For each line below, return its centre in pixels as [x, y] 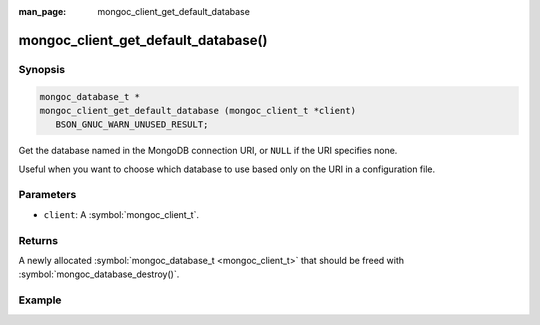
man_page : [42, 11]
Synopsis [41, 69]
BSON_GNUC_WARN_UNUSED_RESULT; [132, 124]
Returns [38, 240]
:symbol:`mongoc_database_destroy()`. [99, 274]
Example [40, 300]
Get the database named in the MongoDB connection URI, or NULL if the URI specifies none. [208, 151]
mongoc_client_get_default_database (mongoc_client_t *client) [198, 110]
